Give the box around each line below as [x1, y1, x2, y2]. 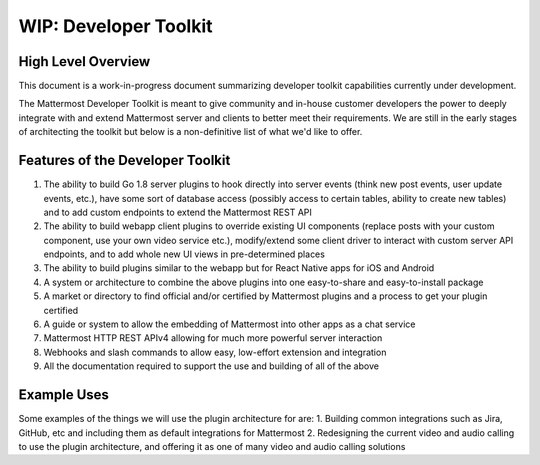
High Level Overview [18, 53, 151, 70]
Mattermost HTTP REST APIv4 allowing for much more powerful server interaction [43, 332, 383, 344]
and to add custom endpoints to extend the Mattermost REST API [43, 206, 312, 218]
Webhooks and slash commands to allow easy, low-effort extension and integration [43, 346, 387, 358]
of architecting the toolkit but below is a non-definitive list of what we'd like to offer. [18, 126, 363, 138]
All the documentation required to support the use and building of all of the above [43, 360, 380, 372]
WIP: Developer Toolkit [18, 15, 214, 37]
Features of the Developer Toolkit [18, 152, 231, 169]
